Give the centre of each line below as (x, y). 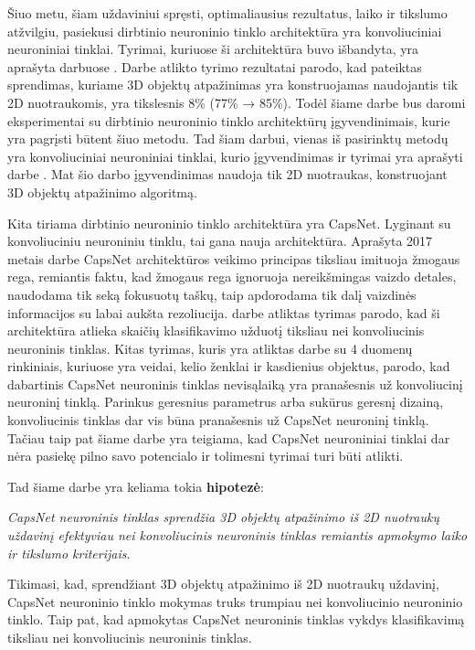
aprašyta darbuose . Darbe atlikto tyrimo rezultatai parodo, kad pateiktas (215, 66)
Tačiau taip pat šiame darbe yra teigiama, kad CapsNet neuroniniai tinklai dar (229, 437)
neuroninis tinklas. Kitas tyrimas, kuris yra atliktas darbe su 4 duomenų (210, 348)
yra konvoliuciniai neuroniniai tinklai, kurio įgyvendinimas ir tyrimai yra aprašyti (235, 156)
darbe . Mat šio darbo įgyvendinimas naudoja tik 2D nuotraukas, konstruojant (227, 174)
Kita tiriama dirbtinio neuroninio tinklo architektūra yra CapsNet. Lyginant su (229, 223)
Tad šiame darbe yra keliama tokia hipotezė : (136, 486)
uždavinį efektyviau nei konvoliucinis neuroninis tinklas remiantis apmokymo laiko (237, 535)
